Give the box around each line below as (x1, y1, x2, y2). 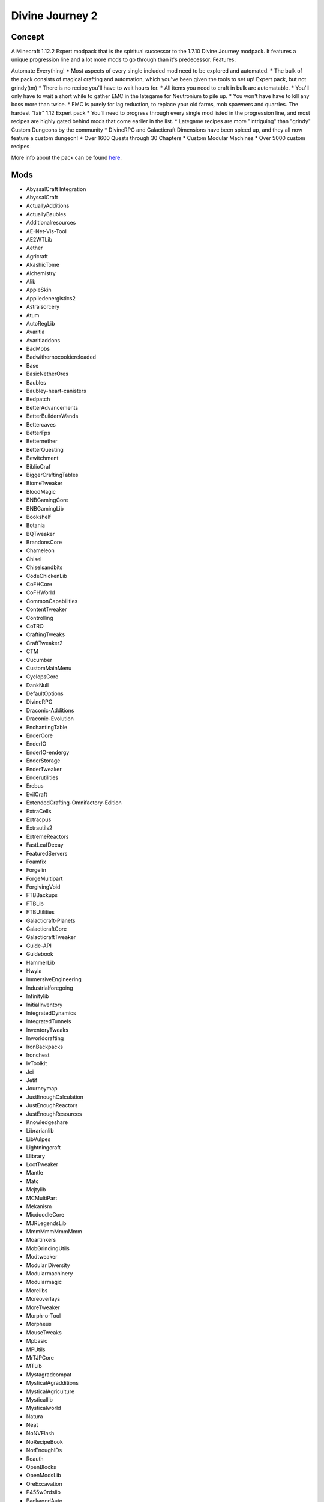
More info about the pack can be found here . (11, 154, 122, 161)
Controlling (26, 614, 53, 621)
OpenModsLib (26, 1472, 61, 1479)
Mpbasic (26, 1337, 48, 1345)
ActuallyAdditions (26, 202, 70, 210)
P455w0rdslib (26, 1489, 61, 1496)
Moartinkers (26, 1236, 56, 1244)
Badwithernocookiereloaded (26, 353, 96, 360)
